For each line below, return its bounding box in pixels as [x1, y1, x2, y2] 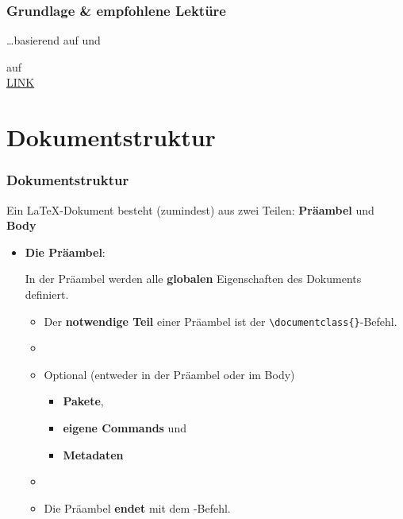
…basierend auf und [6, 32, 101, 48]
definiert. [25, 285, 69, 302]
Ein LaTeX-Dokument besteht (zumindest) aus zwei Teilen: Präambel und [6, 201, 374, 218]
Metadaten [63, 446, 124, 463]
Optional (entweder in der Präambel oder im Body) [44, 366, 295, 382]
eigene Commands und [63, 420, 186, 436]
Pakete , [63, 393, 104, 409]
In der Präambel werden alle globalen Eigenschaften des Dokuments [25, 270, 362, 287]
